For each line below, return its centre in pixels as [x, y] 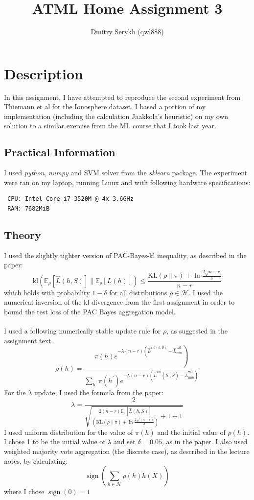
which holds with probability [47, 292]
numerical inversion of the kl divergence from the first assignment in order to [119, 302]
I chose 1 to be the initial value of [55, 441]
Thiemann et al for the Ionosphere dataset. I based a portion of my [105, 107]
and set [125, 441]
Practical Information [60, 152]
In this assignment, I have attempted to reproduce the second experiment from [122, 97]
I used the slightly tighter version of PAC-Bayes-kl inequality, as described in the [125, 255]
